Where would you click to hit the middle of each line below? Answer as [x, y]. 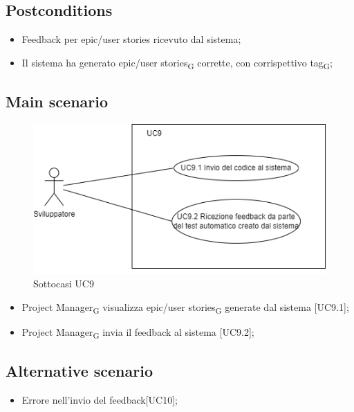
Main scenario [57, 101]
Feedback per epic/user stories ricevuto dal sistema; [131, 39]
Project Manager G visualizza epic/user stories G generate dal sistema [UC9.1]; [185, 307]
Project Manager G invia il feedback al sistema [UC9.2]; [138, 332]
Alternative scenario [80, 371]
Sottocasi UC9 [64, 284]
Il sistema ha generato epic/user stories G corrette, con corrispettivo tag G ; [177, 63]
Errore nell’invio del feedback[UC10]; [100, 400]
